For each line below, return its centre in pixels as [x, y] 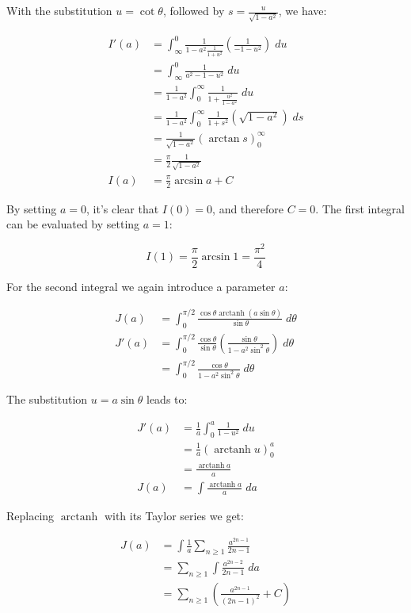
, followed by [194, 10]
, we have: [303, 10]
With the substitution [59, 10]
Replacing [30, 516]
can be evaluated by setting [73, 224]
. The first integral [360, 208]
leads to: [167, 399]
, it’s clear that [123, 208]
